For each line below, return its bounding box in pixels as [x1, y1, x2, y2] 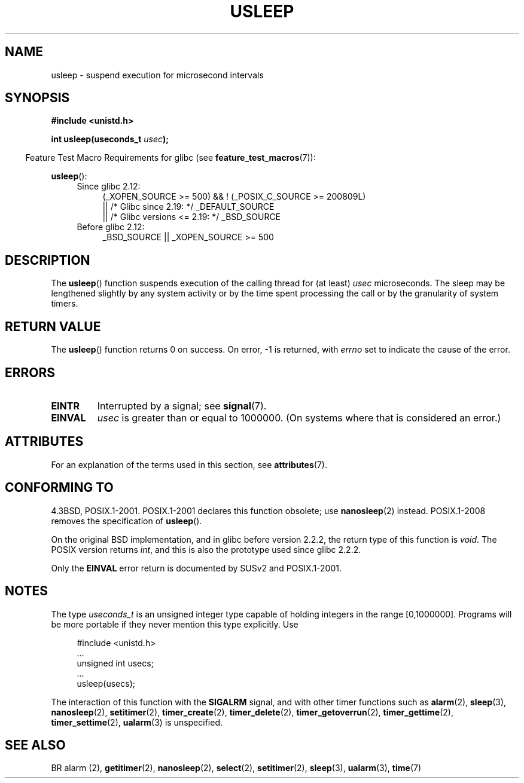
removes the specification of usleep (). [51, 515, 202, 526]
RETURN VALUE [5, 319, 101, 334]
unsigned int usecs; [77, 657, 154, 668]
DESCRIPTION [5, 252, 90, 268]
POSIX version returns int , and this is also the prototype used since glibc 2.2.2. [51, 544, 361, 555]
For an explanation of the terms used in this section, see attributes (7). [51, 459, 327, 470]
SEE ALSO [5, 737, 66, 753]
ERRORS [5, 365, 56, 380]
